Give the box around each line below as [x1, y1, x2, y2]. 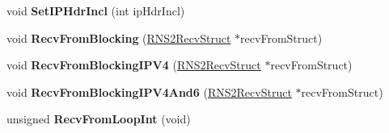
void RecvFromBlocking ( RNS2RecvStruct [6, 29, 231, 46]
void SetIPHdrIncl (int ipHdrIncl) [6, 2, 185, 19]
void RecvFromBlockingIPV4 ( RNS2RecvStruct [6, 56, 261, 73]
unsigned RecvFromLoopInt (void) [6, 110, 191, 127]
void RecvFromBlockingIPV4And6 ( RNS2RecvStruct [6, 83, 292, 100]
